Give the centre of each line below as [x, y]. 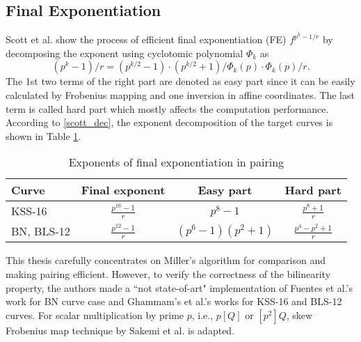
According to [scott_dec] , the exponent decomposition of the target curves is [169, 122]
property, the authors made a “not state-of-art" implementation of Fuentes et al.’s [179, 287]
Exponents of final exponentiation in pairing [176, 162]
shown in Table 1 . [43, 135]
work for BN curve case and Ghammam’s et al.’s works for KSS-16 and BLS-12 [174, 301]
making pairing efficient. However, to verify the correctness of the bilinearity [168, 274]
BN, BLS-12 [41, 231]
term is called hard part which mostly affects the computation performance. [167, 108]
